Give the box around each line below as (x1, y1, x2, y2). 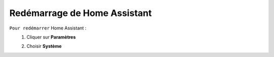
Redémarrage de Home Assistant (9, 7, 152, 18)
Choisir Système (26, 43, 62, 49)
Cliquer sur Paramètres (26, 34, 76, 40)
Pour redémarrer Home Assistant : (9, 25, 87, 31)
